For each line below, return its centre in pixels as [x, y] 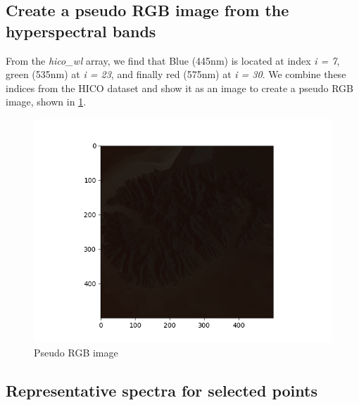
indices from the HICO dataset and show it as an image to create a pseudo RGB [179, 88]
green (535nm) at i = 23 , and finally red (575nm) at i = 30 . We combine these [176, 74]
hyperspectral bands [81, 31]
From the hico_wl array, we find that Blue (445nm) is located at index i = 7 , [173, 60]
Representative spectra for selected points [162, 390]
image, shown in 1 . [46, 102]
